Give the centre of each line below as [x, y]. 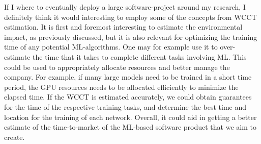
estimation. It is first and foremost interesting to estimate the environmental [123, 27]
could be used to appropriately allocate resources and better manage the [117, 67]
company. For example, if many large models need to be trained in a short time [128, 77]
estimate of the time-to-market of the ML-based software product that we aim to [130, 127]
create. [14, 137]
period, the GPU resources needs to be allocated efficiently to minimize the [121, 87]
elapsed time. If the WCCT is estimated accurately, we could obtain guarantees [128, 97]
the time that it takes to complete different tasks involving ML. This [140, 56]
